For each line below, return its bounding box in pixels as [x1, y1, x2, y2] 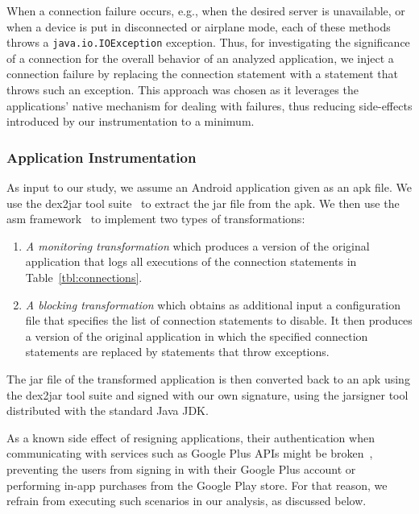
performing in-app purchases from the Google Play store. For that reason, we [6, 476, 388, 493]
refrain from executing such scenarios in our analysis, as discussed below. [6, 492, 367, 509]
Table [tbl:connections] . [25, 269, 143, 285]
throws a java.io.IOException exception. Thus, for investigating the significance [6, 34, 410, 51]
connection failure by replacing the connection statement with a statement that [6, 65, 398, 82]
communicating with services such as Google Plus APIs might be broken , [6, 445, 373, 462]
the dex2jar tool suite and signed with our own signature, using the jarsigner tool [6, 386, 409, 403]
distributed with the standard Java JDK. [6, 402, 209, 419]
